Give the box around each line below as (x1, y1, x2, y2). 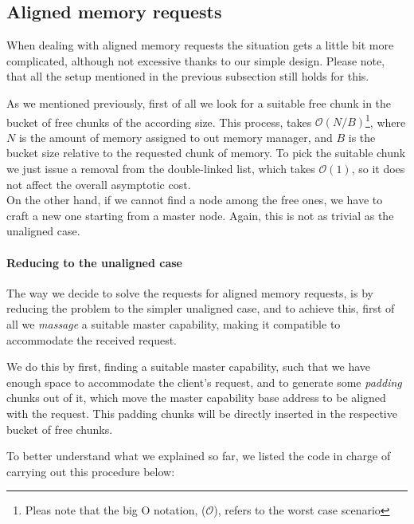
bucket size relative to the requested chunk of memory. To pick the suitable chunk (6, 144, 406, 161)
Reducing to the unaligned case (6, 254, 182, 270)
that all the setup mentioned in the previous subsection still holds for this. (6, 68, 369, 85)
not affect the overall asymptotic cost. (6, 175, 191, 192)
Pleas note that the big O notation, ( (25, 502, 206, 518)
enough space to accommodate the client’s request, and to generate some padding (6, 373, 402, 390)
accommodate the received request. (6, 331, 178, 348)
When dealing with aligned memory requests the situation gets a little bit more (6, 37, 394, 53)
